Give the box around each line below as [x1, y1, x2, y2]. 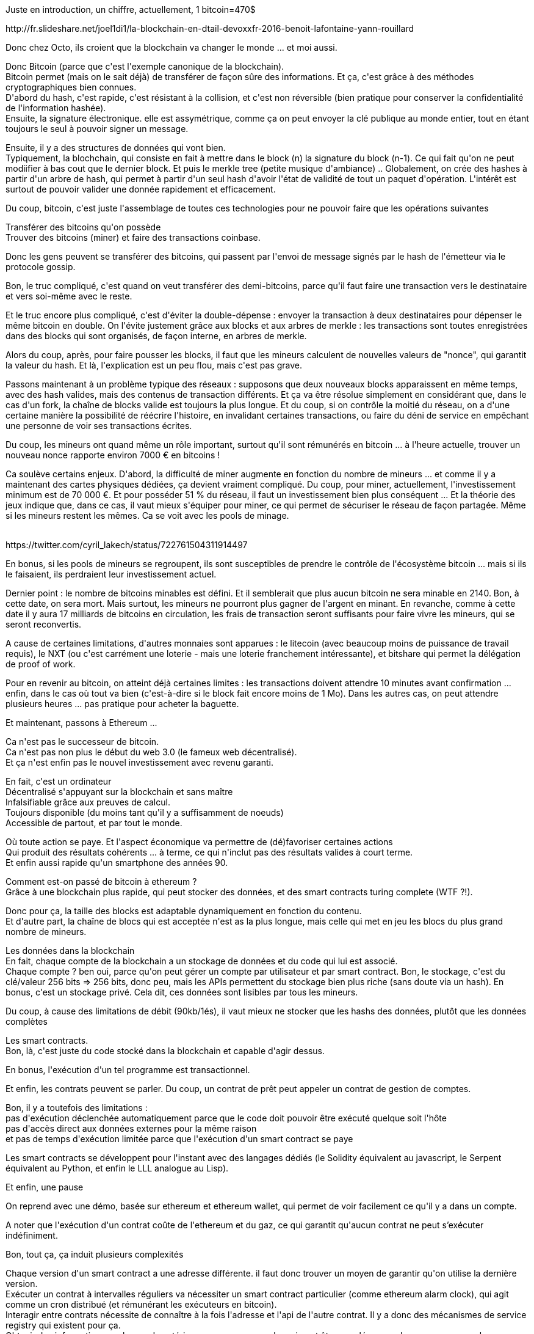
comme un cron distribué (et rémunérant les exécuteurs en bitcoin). [5, 1299, 277, 1310]
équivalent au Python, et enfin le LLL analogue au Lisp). [5, 1163, 229, 1173]
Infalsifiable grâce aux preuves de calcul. [5, 797, 170, 807]
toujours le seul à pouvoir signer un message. [5, 123, 189, 134]
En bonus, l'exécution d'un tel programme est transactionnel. [5, 1065, 250, 1075]
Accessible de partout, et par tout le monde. [5, 818, 182, 828]
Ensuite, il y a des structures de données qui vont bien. [5, 142, 226, 153]
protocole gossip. [5, 262, 76, 272]
